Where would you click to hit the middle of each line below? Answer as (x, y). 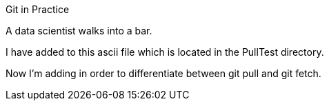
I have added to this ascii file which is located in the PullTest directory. (165, 52)
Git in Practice (38, 9)
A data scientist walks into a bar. (79, 31)
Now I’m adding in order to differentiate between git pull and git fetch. (163, 73)
